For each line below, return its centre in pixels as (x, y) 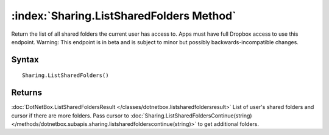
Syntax (25, 60)
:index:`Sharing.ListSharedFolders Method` (124, 16)
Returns (27, 93)
